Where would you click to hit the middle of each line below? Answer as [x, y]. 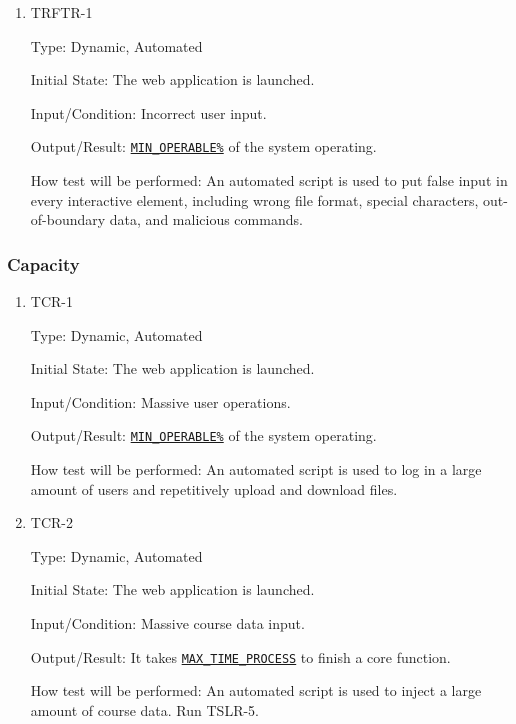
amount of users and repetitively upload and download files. [214, 488]
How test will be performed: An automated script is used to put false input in [269, 180]
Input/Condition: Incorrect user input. [148, 112]
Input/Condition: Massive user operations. [160, 401]
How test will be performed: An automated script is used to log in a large [256, 469]
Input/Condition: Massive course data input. [167, 623]
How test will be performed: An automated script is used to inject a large [256, 690]
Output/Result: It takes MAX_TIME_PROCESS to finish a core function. [240, 656]
